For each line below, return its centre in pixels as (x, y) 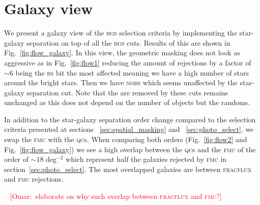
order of (16, 159)
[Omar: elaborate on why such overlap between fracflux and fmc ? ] (116, 196)
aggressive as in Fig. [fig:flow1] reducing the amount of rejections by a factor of (128, 62)
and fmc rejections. (34, 179)
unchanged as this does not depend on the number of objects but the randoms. (127, 102)
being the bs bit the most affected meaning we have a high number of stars (132, 72)
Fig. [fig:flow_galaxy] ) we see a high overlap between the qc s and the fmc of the (130, 149)
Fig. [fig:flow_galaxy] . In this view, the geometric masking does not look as (122, 53)
